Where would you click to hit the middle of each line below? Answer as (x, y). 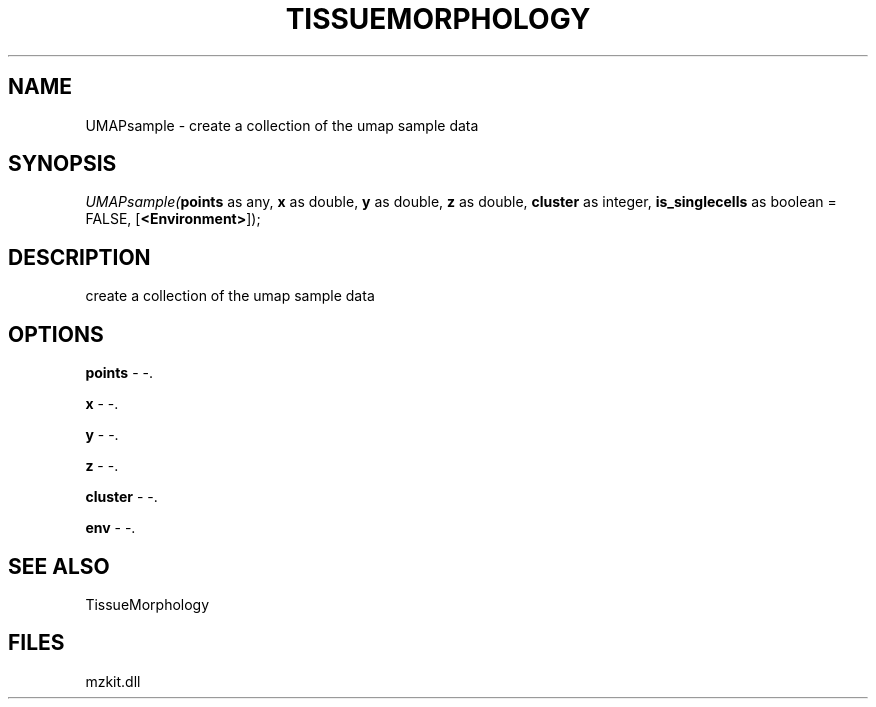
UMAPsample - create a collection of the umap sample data (282, 125)
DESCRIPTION (79, 257)
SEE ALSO (59, 566)
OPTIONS (56, 334)
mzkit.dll (113, 681)
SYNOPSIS (62, 164)
